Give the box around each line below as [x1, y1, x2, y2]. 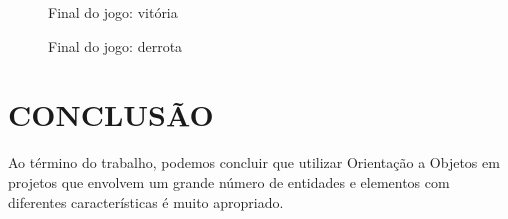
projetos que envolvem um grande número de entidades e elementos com [8, 171, 450, 192]
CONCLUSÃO [8, 94, 214, 135]
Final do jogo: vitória [48, 2, 178, 22]
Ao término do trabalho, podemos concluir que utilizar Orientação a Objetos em [8, 152, 500, 173]
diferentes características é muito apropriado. [8, 191, 284, 212]
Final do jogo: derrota [48, 35, 183, 56]
